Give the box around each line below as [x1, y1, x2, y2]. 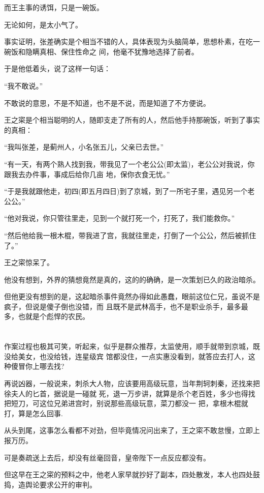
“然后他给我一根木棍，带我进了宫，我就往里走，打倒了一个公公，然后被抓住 [4, 229, 256, 240]
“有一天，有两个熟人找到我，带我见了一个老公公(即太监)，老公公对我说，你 [4, 158, 255, 169]
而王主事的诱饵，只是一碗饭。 [4, 2, 104, 12]
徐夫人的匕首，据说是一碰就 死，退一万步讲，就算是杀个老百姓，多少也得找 [4, 388, 255, 398]
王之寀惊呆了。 [4, 257, 54, 268]
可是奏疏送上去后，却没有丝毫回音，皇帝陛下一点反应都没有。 [4, 452, 210, 462]
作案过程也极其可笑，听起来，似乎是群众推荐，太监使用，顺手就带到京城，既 [4, 341, 260, 352]
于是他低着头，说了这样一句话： [4, 63, 111, 74]
